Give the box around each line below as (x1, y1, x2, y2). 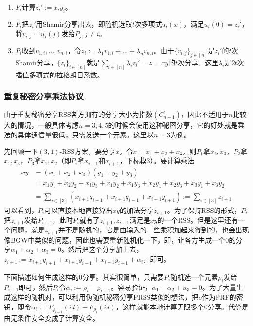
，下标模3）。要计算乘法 (119, 155, 195, 166)
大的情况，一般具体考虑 (4, 120, 79, 130)
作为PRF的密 (201, 292, 243, 302)
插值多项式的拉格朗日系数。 (15, 69, 104, 79)
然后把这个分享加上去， (68, 244, 143, 254)
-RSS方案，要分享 (59, 146, 116, 156)
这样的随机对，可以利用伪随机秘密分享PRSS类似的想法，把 (10, 292, 199, 302)
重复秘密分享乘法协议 (4, 90, 84, 102)
